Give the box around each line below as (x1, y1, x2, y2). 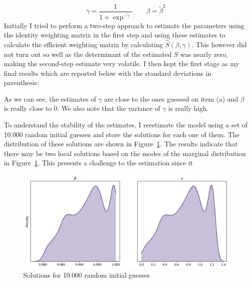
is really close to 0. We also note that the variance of (4, 103, 160, 113)
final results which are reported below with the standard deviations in (4, 68, 211, 78)
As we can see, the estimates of (4, 93, 96, 104)
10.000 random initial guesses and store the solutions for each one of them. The (4, 129, 240, 139)
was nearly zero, (180, 49, 228, 59)
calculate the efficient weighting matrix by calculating (4, 39, 163, 49)
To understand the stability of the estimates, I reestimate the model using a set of (4, 120, 248, 130)
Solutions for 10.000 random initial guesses (23, 270, 150, 280)
